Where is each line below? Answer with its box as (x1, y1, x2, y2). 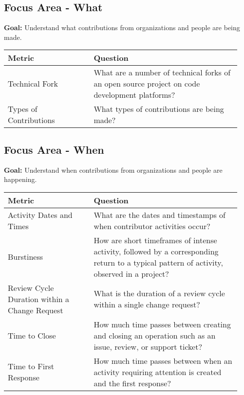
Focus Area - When (4, 142, 104, 157)
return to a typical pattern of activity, (94, 256, 223, 268)
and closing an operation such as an (94, 329, 216, 341)
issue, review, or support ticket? (94, 341, 202, 352)
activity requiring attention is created (94, 366, 222, 377)
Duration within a (8, 293, 70, 305)
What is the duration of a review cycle (94, 287, 225, 299)
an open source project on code (94, 78, 200, 90)
